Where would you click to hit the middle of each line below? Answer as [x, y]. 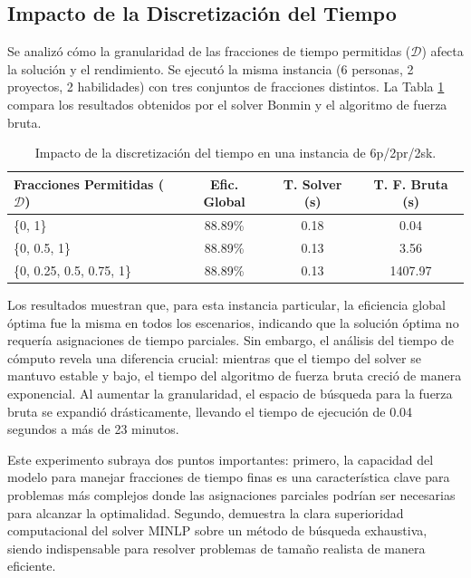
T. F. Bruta [411, 183]
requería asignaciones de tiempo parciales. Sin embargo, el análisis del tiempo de [231, 340]
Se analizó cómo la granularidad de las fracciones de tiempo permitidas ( [209, 51]
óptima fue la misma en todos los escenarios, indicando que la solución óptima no [233, 322]
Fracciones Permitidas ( [89, 183]
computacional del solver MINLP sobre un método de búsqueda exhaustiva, [217, 530]
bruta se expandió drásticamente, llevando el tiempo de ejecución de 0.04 [210, 411]
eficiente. [32, 566]
